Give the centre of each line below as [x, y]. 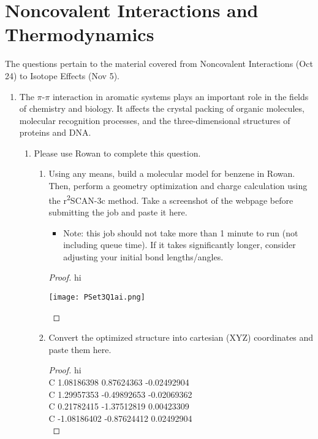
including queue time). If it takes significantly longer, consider [180, 245]
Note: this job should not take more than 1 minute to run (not [181, 232]
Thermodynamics [80, 34]
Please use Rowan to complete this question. [117, 153]
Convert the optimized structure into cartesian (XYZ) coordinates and [181, 337]
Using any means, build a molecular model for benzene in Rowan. [172, 173]
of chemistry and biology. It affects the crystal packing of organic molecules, [162, 108]
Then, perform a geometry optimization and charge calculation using [178, 186]
